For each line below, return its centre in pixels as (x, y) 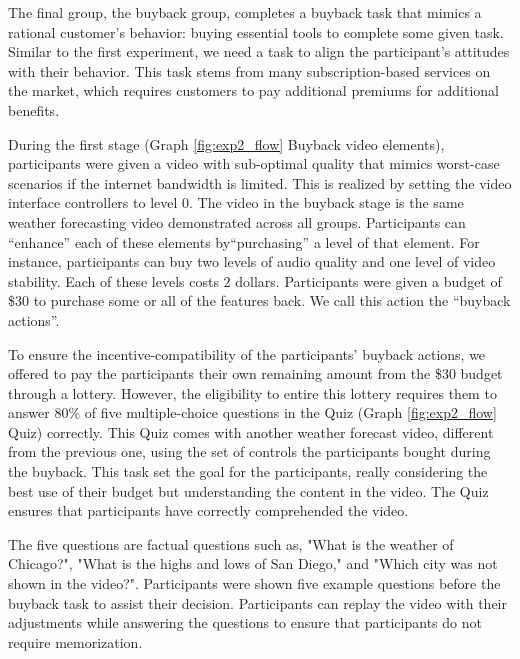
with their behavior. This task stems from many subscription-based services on (249, 70)
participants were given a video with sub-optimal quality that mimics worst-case (254, 163)
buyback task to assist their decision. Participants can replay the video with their (257, 602)
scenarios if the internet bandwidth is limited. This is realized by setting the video (260, 182)
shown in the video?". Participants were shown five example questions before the (254, 583)
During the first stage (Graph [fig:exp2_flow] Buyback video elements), (226, 143)
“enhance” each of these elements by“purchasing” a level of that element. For (244, 241)
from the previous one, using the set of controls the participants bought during (249, 451)
